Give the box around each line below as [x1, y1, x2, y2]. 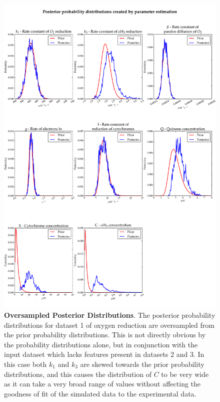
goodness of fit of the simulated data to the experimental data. [4, 388, 196, 398]
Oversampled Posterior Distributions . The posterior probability [4, 309, 215, 320]
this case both [4, 358, 47, 369]
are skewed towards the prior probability [80, 358, 204, 369]
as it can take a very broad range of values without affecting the [4, 378, 201, 389]
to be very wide [161, 368, 209, 379]
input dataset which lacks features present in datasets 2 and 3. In [4, 349, 204, 359]
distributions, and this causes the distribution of [4, 368, 151, 379]
